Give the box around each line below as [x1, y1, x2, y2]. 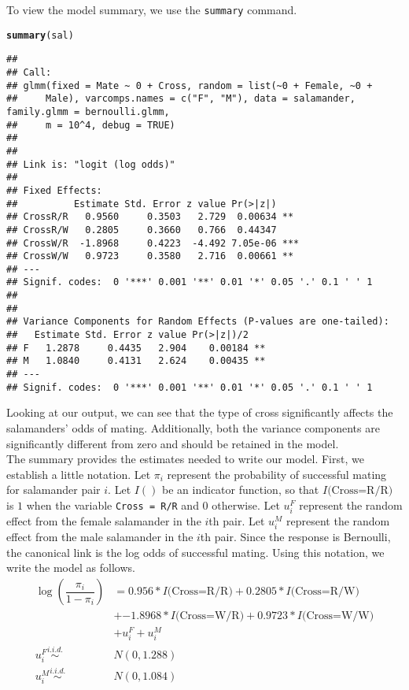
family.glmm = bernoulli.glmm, [6, 106, 170, 117]
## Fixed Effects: [6, 184, 102, 196]
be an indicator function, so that [162, 481, 319, 498]
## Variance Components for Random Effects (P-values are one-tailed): [6, 316, 389, 328]
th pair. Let [208, 513, 265, 529]
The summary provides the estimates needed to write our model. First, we [6, 451, 364, 467]
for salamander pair [6, 481, 101, 498]
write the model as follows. [6, 559, 135, 576]
